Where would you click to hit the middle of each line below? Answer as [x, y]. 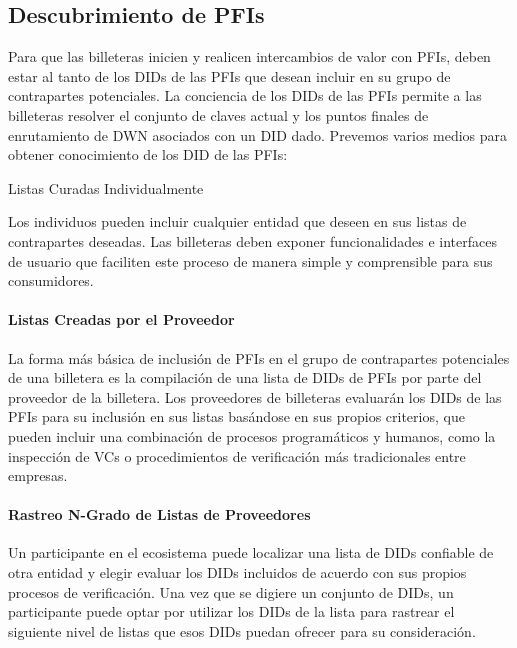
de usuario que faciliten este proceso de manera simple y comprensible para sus [250, 260]
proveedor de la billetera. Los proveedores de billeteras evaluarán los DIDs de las [255, 396]
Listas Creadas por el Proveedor [121, 319]
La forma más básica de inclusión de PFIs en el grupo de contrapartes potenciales [259, 357]
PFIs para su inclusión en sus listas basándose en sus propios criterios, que [236, 416]
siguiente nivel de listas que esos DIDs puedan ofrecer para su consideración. [242, 630]
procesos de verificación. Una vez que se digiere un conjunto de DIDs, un [231, 591]
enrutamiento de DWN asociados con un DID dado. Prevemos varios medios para [258, 134]
